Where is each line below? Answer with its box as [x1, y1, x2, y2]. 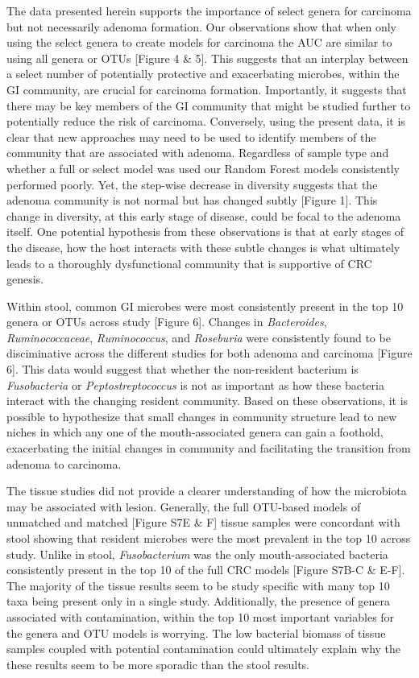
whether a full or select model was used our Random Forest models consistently [6, 159, 400, 176]
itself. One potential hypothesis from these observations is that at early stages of [6, 223, 404, 240]
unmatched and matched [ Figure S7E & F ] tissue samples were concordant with [6, 514, 400, 531]
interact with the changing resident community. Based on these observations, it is [6, 392, 409, 409]
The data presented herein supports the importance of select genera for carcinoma [6, 2, 412, 19]
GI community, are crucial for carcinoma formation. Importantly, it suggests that [6, 81, 407, 97]
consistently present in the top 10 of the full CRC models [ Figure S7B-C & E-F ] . [6, 561, 405, 578]
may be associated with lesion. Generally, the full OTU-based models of [6, 498, 361, 515]
